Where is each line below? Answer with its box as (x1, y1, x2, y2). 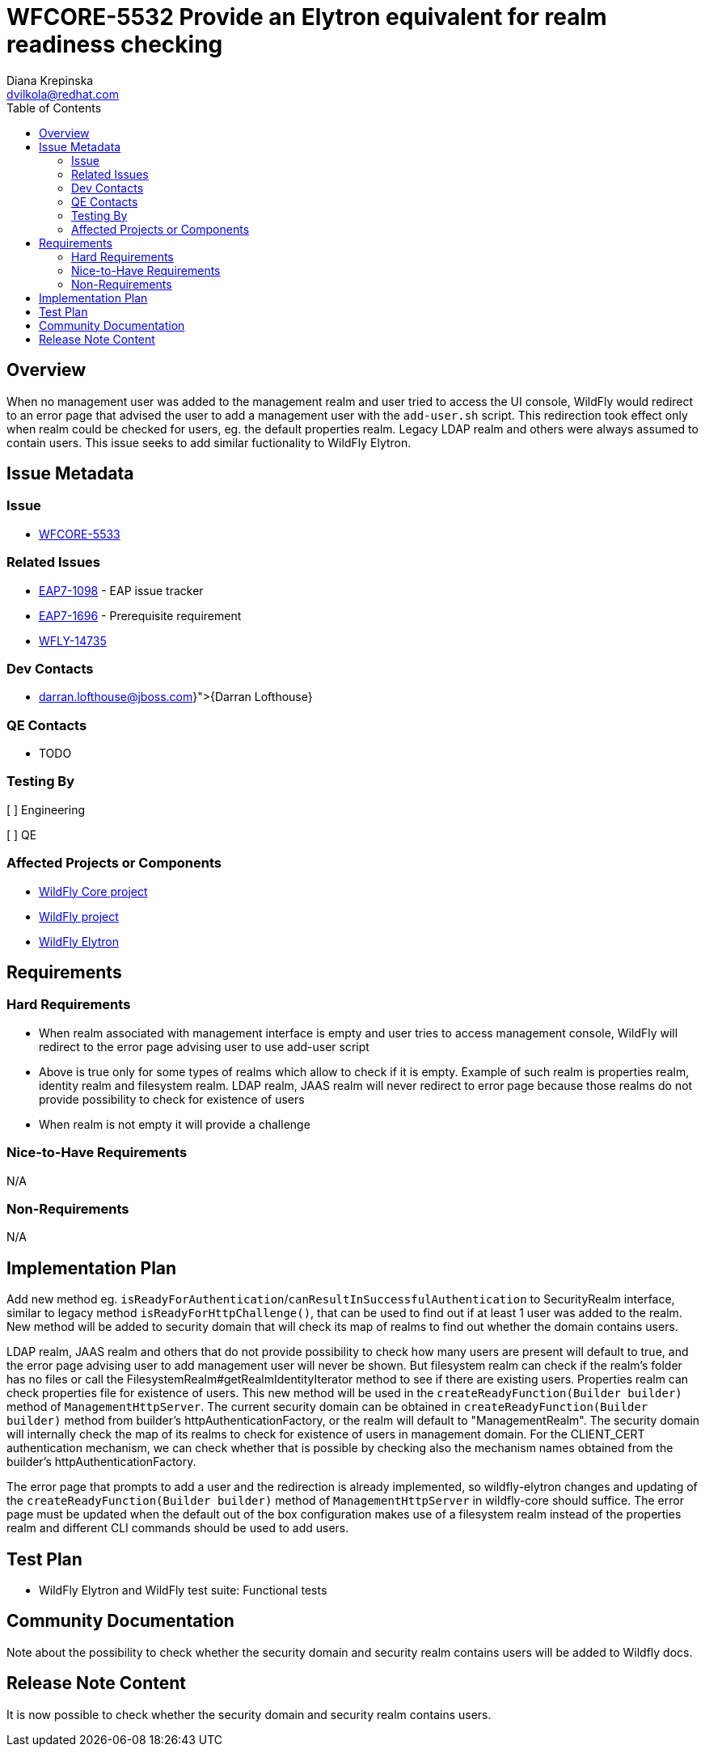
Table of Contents (6, 100, 102, 115)
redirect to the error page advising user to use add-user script (39, 1039, 369, 1054)
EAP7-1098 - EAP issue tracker (39, 583, 204, 598)
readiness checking (6, 31, 223, 58)
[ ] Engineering (6, 802, 86, 817)
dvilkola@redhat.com (6, 87, 120, 101)
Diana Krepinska (6, 73, 94, 87)
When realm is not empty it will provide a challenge (39, 1117, 310, 1131)
